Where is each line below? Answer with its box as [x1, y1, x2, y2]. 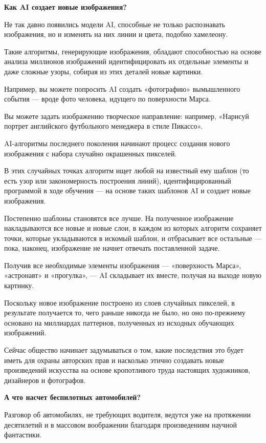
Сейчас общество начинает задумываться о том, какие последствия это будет [4, 345, 243, 355]
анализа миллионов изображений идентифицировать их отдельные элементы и [4, 56, 249, 67]
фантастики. [4, 429, 42, 440]
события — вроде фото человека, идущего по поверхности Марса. [4, 93, 211, 104]
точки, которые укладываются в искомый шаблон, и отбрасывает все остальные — [4, 232, 262, 243]
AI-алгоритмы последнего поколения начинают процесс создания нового [4, 137, 230, 148]
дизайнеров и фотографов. [4, 374, 86, 385]
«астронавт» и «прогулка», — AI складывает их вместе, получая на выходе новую [4, 270, 262, 280]
